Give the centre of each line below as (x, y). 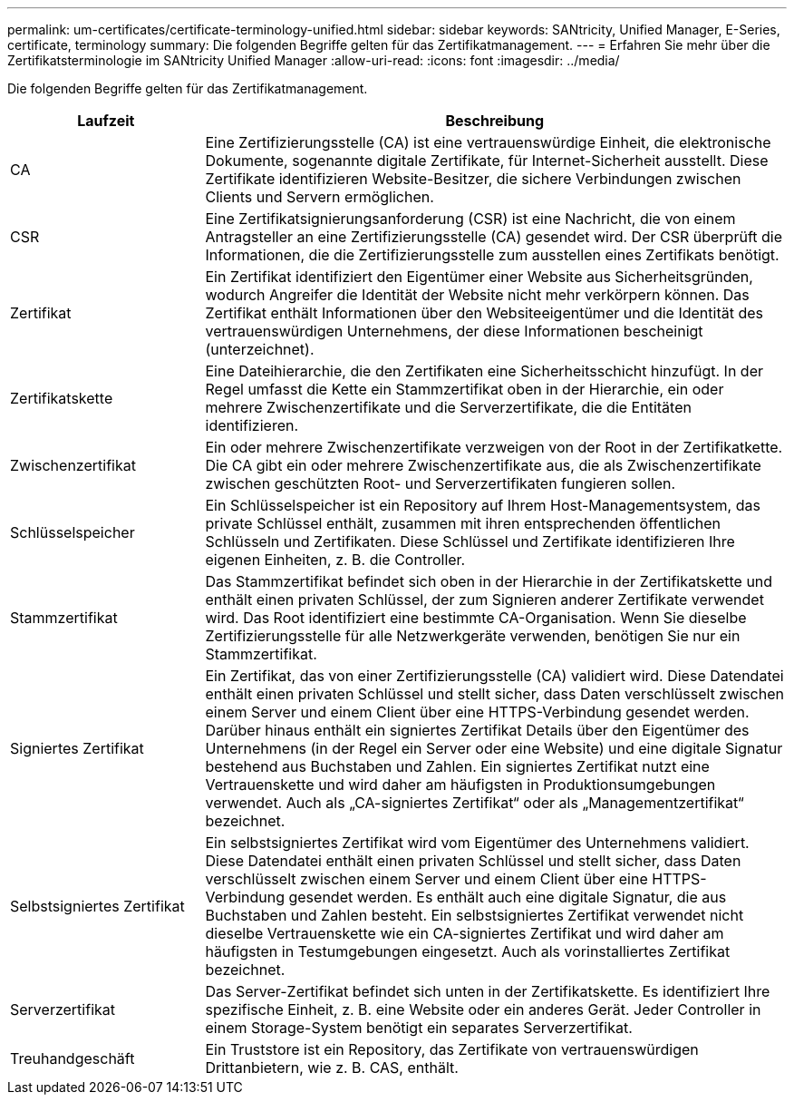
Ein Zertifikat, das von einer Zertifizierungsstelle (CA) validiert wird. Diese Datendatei (494, 676)
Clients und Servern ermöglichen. (320, 197)
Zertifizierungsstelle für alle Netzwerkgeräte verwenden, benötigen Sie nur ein (473, 636)
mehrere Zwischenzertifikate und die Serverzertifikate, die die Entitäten (448, 407)
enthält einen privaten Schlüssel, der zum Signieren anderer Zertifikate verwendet (484, 600)
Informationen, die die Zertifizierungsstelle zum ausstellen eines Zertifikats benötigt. (492, 255)
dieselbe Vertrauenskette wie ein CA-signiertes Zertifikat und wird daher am (465, 933)
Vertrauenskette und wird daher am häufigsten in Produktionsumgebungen (460, 785)
